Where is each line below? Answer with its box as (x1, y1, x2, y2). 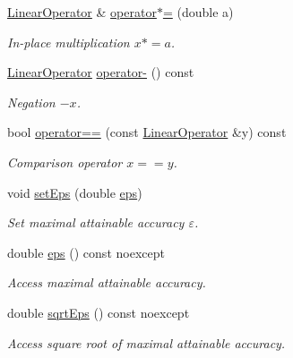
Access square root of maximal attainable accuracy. (7, 333, 286, 352)
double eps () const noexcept (7, 243, 165, 261)
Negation (7, 92, 56, 111)
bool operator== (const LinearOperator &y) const (7, 123, 287, 141)
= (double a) (162, 3, 234, 21)
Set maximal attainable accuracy (7, 213, 185, 232)
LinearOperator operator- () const (7, 63, 194, 81)
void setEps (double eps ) (7, 183, 142, 201)
